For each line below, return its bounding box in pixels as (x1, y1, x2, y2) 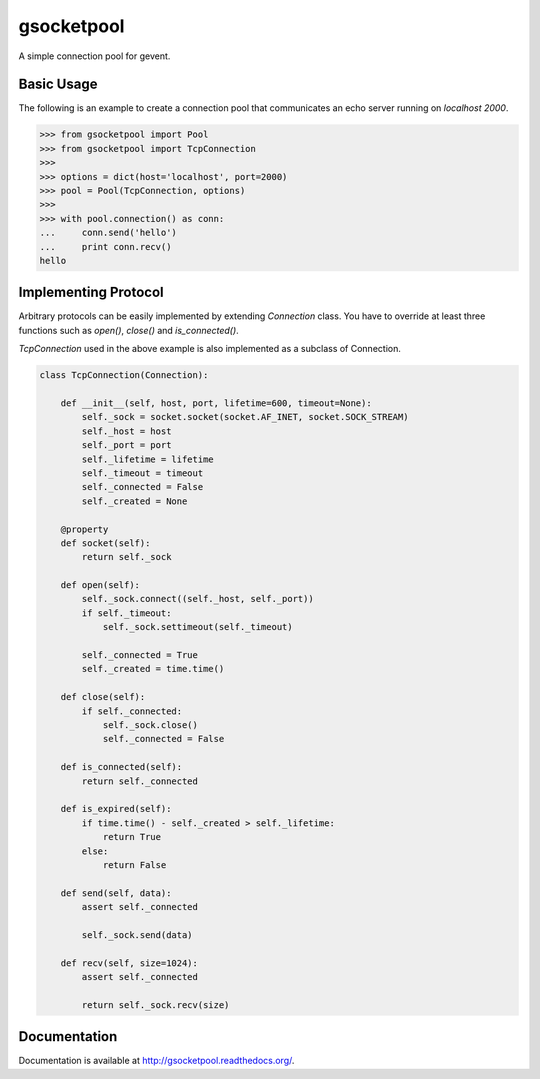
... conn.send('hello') (39, 227, 177, 239)
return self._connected (81, 775, 199, 787)
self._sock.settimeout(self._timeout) (102, 621, 294, 633)
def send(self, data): (60, 887, 172, 899)
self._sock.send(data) (81, 929, 194, 940)
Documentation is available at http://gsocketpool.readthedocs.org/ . (18, 1055, 295, 1067)
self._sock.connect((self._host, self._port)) (81, 593, 314, 605)
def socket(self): (60, 537, 151, 549)
